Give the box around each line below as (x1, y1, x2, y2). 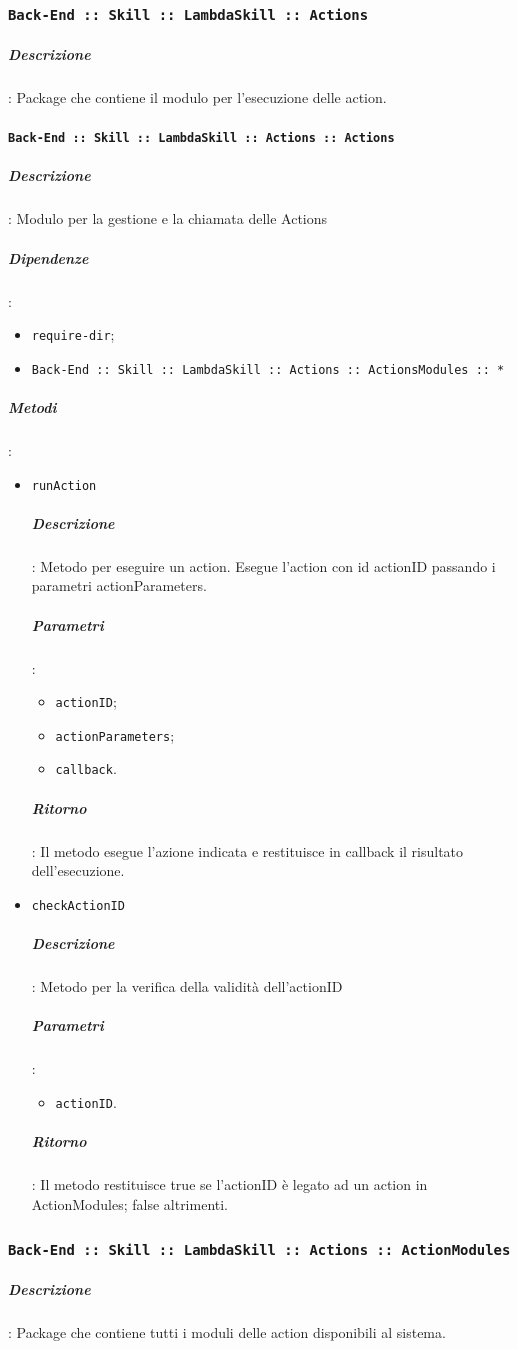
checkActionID (31, 898, 125, 913)
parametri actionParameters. (31, 575, 207, 596)
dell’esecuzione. (31, 860, 125, 881)
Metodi (8, 397, 57, 418)
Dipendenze (8, 247, 89, 268)
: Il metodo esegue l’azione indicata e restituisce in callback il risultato (31, 840, 464, 861)
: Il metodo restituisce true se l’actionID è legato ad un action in (31, 1174, 428, 1195)
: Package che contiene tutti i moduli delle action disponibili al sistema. (8, 1322, 446, 1343)
